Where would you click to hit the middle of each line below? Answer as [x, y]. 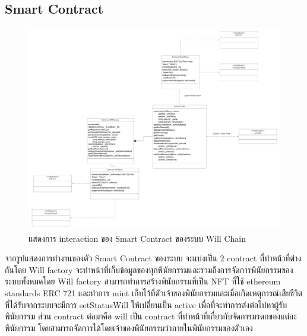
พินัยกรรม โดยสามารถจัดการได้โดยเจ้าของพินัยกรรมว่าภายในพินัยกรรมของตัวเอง [129, 327]
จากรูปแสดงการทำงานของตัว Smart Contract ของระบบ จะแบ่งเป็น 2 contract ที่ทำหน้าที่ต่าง [153, 258]
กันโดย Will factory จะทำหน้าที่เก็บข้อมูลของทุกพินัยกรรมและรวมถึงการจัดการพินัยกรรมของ [149, 269]
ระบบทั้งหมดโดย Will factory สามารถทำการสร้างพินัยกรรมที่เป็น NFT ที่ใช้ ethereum [143, 281]
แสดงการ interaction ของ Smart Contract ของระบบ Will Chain [137, 238]
